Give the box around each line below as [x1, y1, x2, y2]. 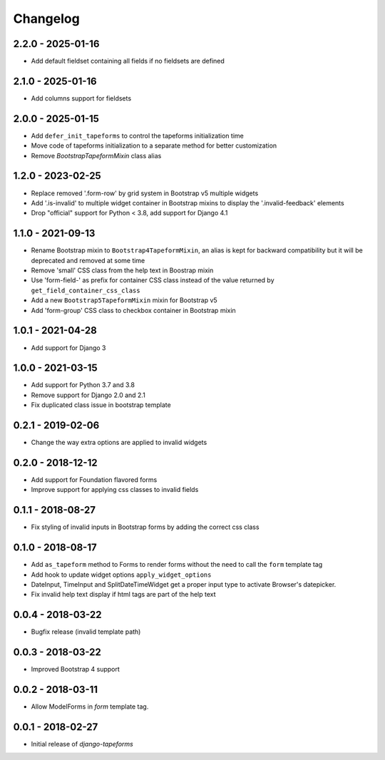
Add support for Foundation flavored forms [31, 476, 158, 484]
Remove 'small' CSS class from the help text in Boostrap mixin [31, 266, 214, 274]
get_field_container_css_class [31, 286, 140, 294]
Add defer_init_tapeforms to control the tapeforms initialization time [31, 131, 244, 140]
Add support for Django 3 [31, 343, 106, 352]
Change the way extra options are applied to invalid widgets [31, 438, 207, 447]
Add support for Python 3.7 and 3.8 [31, 381, 135, 389]
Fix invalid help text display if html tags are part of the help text [31, 590, 217, 599]
